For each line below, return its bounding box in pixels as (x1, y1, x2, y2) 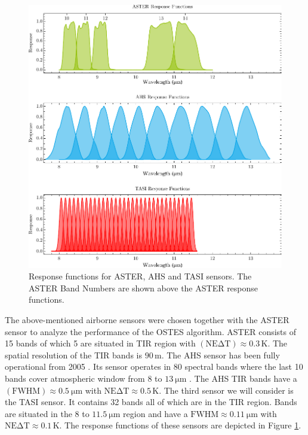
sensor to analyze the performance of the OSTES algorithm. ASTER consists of (5, 325, 297, 337)
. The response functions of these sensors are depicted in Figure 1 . (59, 419, 301, 431)
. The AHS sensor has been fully (161, 348, 280, 361)
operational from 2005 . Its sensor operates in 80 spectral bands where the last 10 (5, 360, 303, 373)
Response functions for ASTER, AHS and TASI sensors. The (29, 270, 252, 282)
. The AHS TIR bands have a (189, 372, 297, 384)
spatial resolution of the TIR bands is (5, 348, 142, 361)
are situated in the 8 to (5, 407, 90, 419)
